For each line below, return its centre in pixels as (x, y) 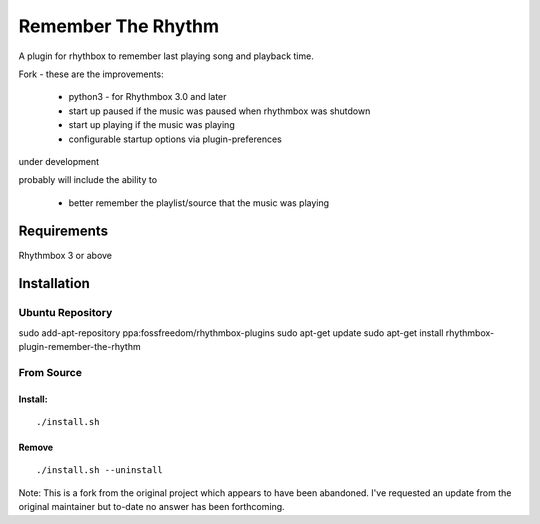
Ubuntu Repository (65, 313)
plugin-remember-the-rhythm (79, 347)
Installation (54, 283)
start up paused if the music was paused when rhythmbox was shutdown (219, 111)
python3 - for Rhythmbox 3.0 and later (147, 97)
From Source (50, 372)
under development (59, 161)
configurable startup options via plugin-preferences (175, 139)
